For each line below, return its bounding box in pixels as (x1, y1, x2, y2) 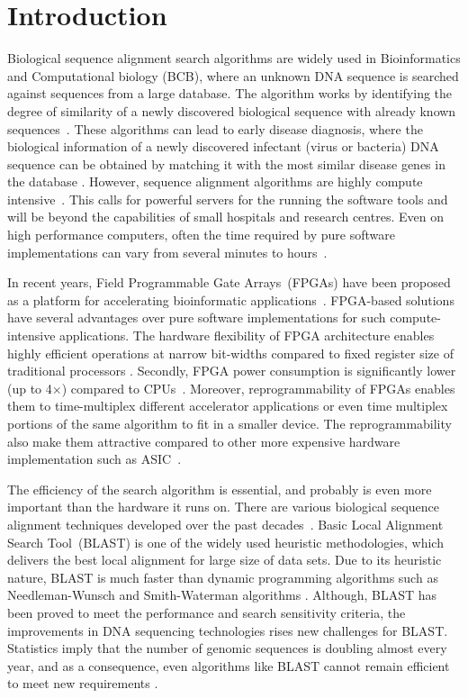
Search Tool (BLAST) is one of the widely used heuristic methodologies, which (7, 532, 444, 551)
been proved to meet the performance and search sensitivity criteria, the (7, 603, 406, 621)
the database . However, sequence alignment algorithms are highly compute (7, 172, 423, 191)
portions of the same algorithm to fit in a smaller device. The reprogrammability (7, 414, 452, 432)
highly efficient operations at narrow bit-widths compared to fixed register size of (7, 343, 454, 362)
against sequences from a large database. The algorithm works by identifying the (7, 84, 453, 103)
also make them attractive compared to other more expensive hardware (7, 431, 400, 450)
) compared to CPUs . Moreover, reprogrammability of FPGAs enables (61, 378, 455, 397)
